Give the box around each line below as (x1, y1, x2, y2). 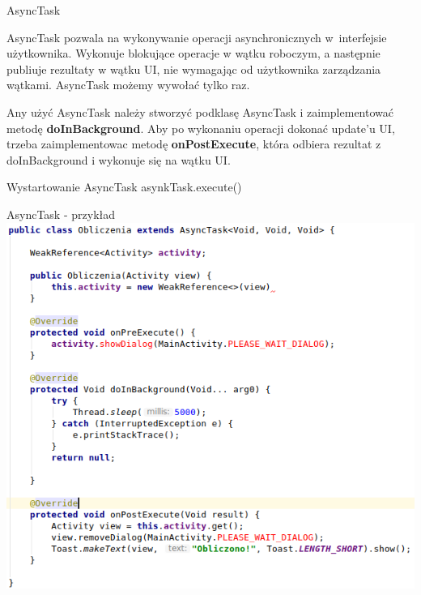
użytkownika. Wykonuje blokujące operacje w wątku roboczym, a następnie (6, 45, 381, 62)
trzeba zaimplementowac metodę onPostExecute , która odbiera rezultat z (6, 135, 381, 152)
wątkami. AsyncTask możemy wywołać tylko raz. (6, 76, 250, 93)
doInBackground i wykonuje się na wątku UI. (6, 151, 231, 168)
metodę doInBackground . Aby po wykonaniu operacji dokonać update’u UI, (6, 119, 395, 136)
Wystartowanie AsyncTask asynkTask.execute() (6, 178, 242, 195)
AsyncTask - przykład (6, 205, 116, 222)
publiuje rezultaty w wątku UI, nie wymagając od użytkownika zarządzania (6, 60, 381, 77)
